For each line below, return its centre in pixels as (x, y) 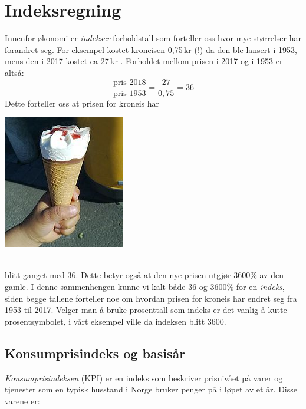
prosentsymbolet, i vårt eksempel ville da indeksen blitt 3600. (116, 321)
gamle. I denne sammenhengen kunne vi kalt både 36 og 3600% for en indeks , (145, 286)
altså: (14, 72)
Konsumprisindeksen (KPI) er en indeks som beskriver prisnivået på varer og (144, 377)
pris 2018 (130, 82)
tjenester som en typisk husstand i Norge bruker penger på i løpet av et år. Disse (151, 389)
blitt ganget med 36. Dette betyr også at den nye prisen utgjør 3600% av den (144, 275)
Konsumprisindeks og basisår (95, 353)
